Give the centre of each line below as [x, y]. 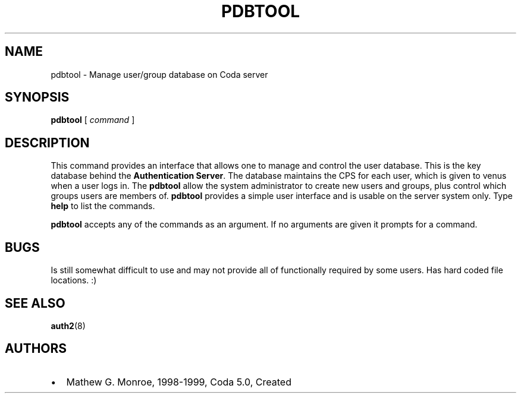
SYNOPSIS [37, 97]
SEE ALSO [35, 303]
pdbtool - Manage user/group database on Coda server [159, 74]
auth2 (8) [68, 326]
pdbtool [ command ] [93, 120]
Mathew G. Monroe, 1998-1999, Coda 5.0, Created [179, 382]
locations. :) [74, 280]
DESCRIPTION [47, 143]
